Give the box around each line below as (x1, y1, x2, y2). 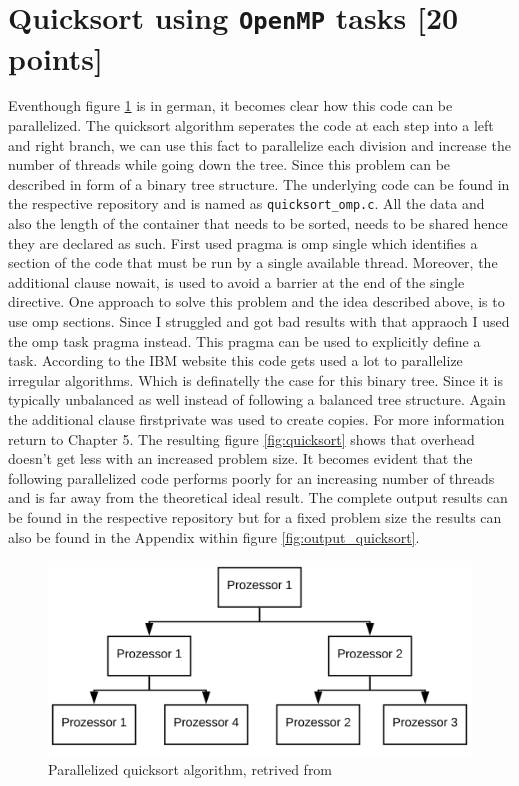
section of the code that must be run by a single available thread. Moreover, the (8, 252, 498, 273)
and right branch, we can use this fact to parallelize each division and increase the (8, 134, 511, 155)
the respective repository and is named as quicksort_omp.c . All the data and (8, 193, 485, 214)
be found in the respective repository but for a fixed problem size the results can (8, 506, 502, 527)
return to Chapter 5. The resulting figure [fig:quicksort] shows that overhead (8, 428, 475, 449)
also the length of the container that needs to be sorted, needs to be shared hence (8, 213, 508, 234)
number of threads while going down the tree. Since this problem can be (8, 154, 451, 175)
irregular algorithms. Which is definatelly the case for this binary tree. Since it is (8, 369, 503, 390)
